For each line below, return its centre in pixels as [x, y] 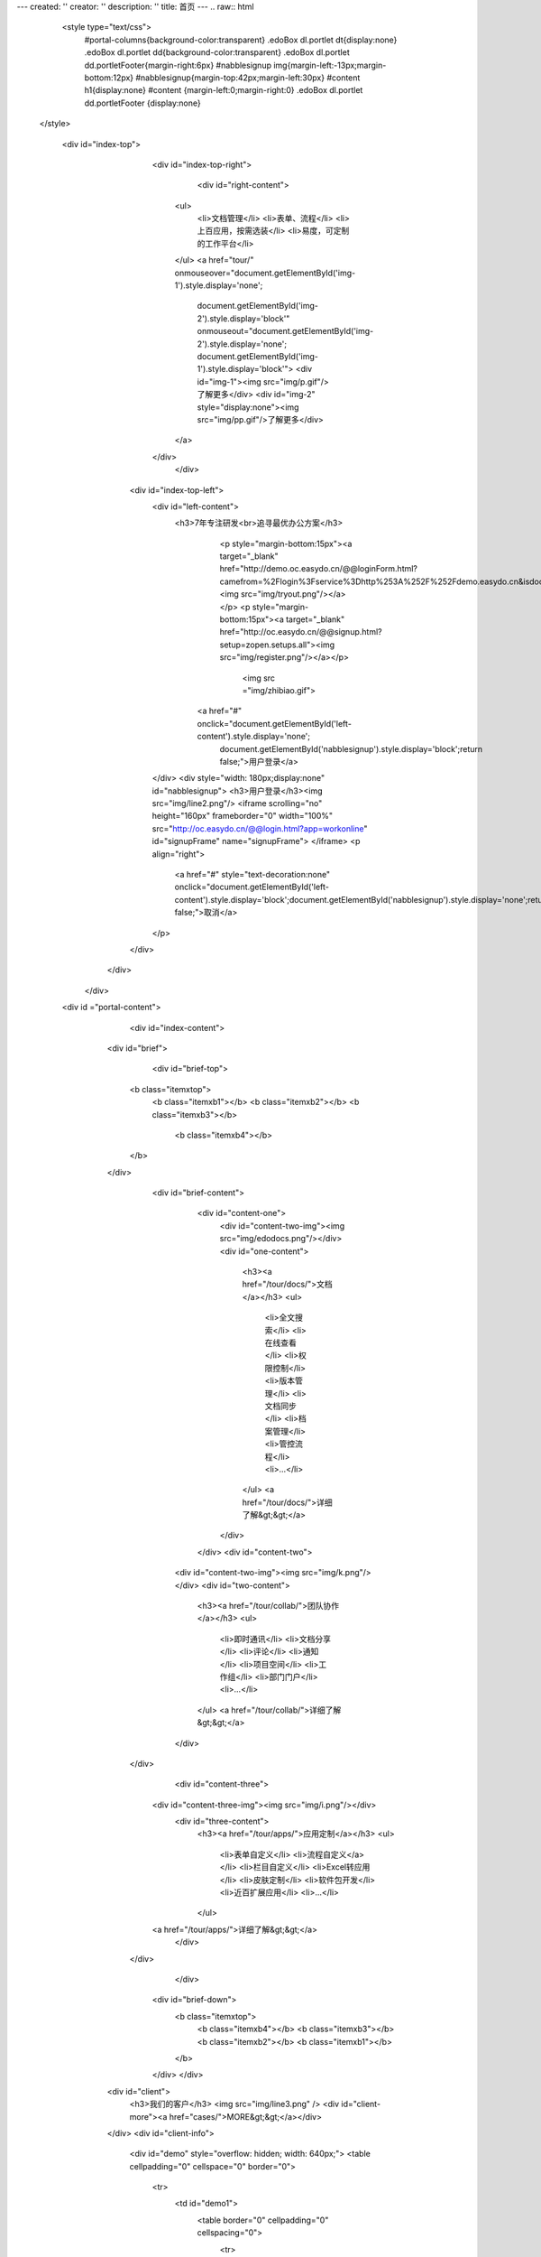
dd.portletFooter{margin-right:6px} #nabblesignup [178, 65]
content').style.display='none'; [254, 737]
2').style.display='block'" [243, 318]
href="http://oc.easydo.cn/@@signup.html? [301, 632]
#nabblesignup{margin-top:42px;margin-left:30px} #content [248, 78]
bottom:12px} [109, 78]
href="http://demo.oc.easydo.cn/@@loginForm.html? [319, 569]
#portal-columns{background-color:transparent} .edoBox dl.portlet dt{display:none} [241, 40]
